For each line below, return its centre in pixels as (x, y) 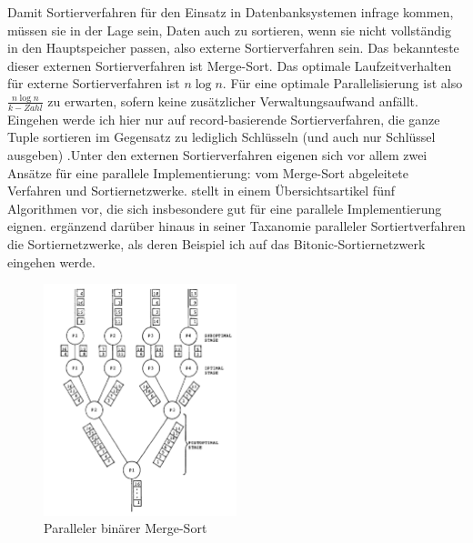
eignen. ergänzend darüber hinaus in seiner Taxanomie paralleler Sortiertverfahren (236, 226)
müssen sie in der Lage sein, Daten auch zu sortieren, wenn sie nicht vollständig (229, 30)
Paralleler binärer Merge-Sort (126, 528)
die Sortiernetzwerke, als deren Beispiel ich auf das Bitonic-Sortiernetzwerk (216, 243)
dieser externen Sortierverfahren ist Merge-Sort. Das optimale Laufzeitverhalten (230, 65)
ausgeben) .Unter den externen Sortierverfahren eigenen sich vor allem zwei (217, 154)
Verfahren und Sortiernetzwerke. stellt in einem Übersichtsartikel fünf (201, 191)
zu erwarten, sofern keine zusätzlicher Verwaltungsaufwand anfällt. (233, 101)
